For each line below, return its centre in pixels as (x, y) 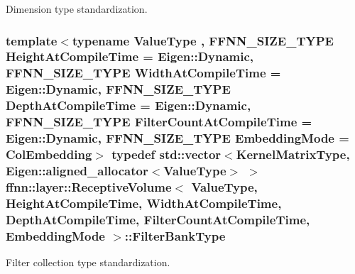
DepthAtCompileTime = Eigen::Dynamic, (129, 105)
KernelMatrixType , (293, 154)
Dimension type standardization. (77, 9)
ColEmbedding (49, 154)
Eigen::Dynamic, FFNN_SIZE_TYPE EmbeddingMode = (177, 138)
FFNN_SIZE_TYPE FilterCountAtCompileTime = (159, 122)
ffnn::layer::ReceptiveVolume (89, 186)
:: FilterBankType (175, 235)
